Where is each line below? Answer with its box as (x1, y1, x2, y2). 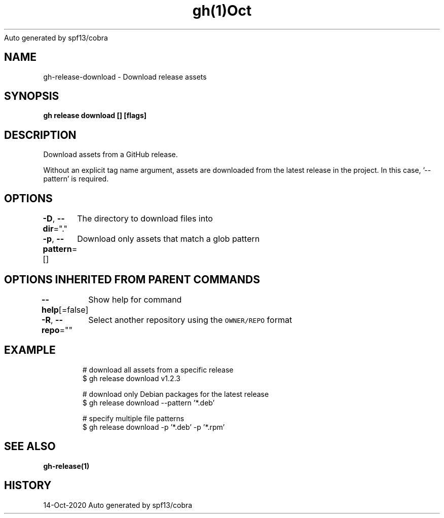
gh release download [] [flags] (43, 111, 147, 120)
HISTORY (4, 479, 52, 492)
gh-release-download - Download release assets (43, 72, 207, 81)
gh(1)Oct (192, 2, 252, 19)
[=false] (58, 304, 89, 315)
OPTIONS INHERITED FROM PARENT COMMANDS (4, 273, 260, 286)
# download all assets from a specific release (82, 365, 234, 374)
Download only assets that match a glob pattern (77, 234, 260, 244)
